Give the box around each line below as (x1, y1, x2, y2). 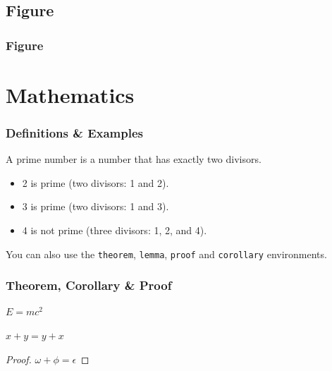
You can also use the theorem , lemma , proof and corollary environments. (6, 246, 327, 261)
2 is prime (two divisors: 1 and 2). (22, 175, 169, 190)
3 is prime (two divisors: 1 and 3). (22, 199, 169, 214)
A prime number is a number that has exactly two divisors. (6, 152, 262, 166)
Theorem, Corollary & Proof (6, 276, 172, 294)
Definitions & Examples (6, 123, 143, 141)
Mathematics (6, 80, 135, 109)
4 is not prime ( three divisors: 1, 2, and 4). (22, 223, 207, 237)
